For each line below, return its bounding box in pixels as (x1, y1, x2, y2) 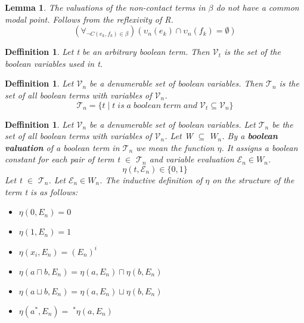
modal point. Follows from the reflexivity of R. (5, 13, 173, 25)
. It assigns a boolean (221, 141, 298, 153)
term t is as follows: (5, 185, 78, 198)
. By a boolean (222, 130, 278, 142)
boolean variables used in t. (5, 57, 103, 69)
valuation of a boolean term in (5, 141, 120, 153)
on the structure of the (212, 173, 294, 186)
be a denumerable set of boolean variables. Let (89, 118, 256, 130)
